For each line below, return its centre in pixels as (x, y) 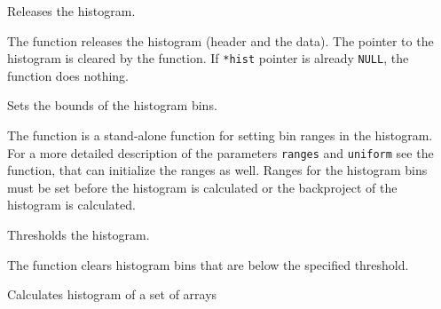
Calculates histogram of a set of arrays (112, 294)
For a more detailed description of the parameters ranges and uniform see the (220, 152)
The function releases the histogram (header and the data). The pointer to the (220, 40)
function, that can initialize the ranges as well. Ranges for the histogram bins (217, 170)
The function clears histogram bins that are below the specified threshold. (208, 264)
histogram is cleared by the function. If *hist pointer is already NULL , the (208, 58)
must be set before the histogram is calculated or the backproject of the (202, 187)
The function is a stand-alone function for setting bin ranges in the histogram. (220, 135)
